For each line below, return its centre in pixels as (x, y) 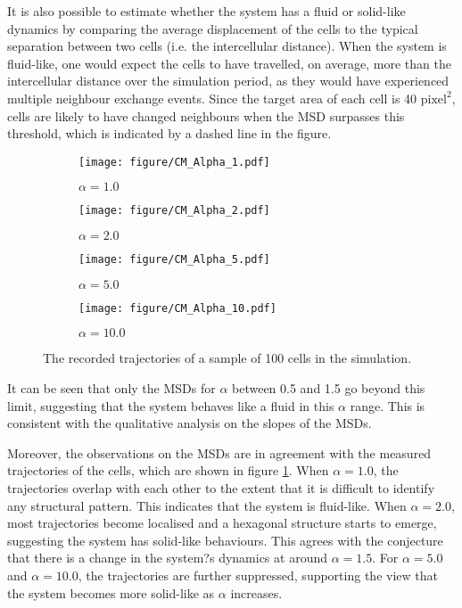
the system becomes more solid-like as (111, 592)
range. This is (388, 405)
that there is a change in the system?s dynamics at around (167, 558)
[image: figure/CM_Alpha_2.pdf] (174, 211)
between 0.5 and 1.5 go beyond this (329, 387)
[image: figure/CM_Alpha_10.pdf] (177, 308)
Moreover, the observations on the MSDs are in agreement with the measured (219, 452)
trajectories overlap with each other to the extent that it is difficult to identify (221, 487)
